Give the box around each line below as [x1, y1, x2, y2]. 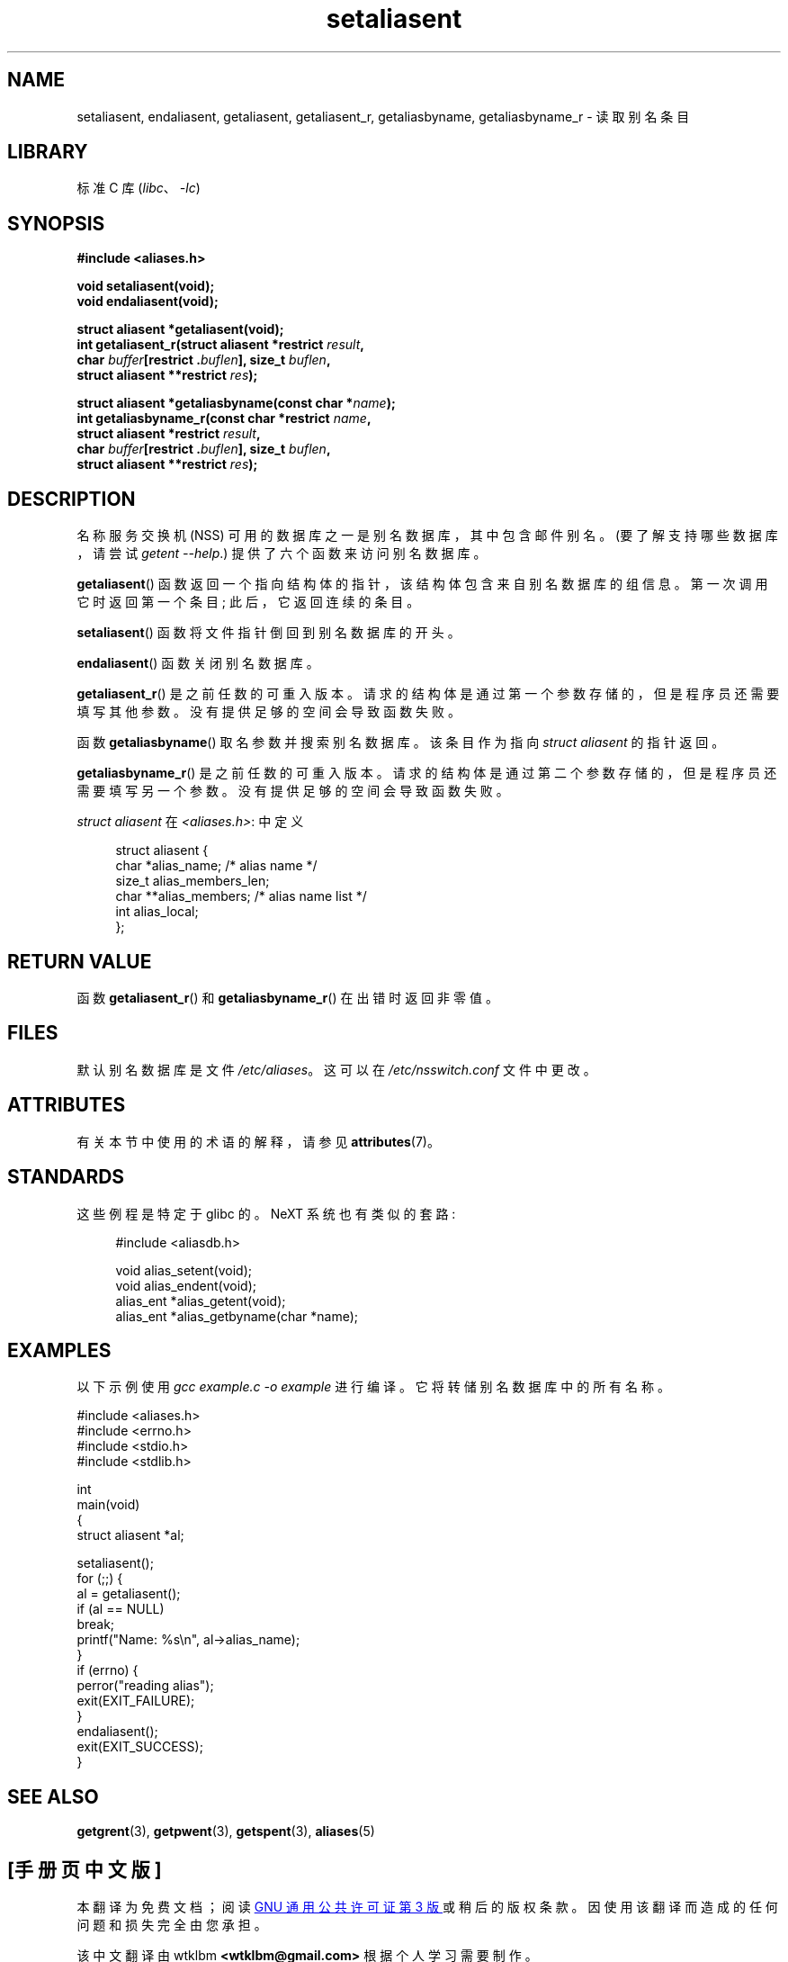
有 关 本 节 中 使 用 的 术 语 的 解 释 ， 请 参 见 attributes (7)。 [76, 1133, 440, 1149]
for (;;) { [76, 1570, 123, 1587]
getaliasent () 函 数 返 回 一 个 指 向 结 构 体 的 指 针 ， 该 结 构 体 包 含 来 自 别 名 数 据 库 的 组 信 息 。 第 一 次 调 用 [76, 576, 768, 592]
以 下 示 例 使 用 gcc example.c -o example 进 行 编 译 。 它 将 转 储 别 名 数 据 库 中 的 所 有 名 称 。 [76, 1379, 670, 1395]
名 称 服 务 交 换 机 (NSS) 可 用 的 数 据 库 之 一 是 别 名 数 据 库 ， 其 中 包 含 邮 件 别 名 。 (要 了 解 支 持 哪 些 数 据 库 [76, 527, 778, 544]
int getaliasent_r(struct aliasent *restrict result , [76, 337, 364, 353]
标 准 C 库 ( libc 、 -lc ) [76, 180, 201, 196]
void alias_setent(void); [115, 1262, 252, 1278]
